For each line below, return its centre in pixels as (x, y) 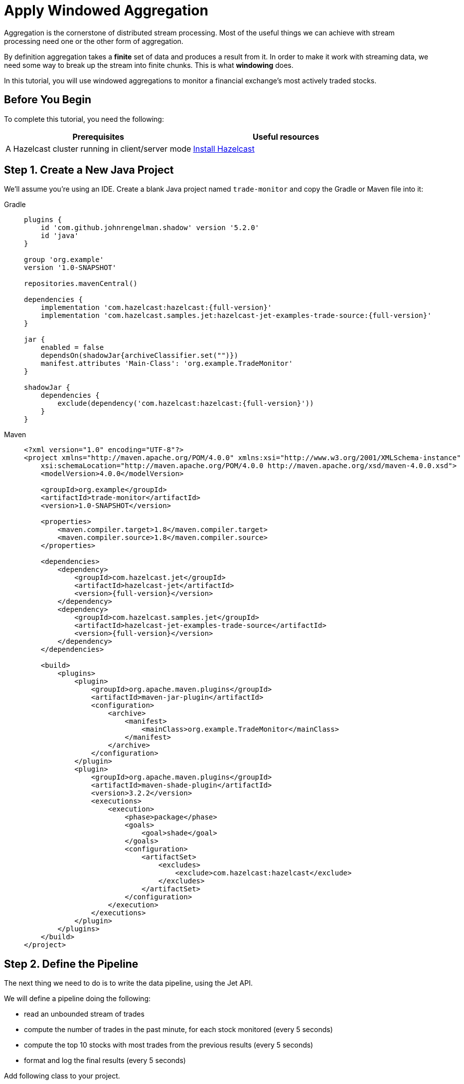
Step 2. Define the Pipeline (71, 964)
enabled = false (72, 348)
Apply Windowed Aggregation (106, 10)
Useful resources (286, 136)
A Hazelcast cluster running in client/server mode (98, 148)
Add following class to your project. (62, 1076)
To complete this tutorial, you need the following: (84, 119)
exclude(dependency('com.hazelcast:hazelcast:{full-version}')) (186, 404)
